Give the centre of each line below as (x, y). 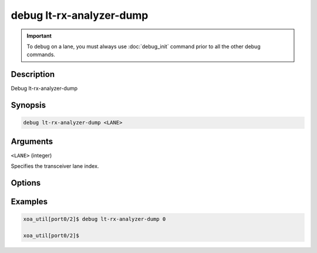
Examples (29, 202)
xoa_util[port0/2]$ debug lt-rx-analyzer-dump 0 (95, 219)
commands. (41, 55)
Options (26, 183)
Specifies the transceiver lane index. (55, 166)
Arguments (32, 141)
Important (39, 36)
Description (33, 74)
